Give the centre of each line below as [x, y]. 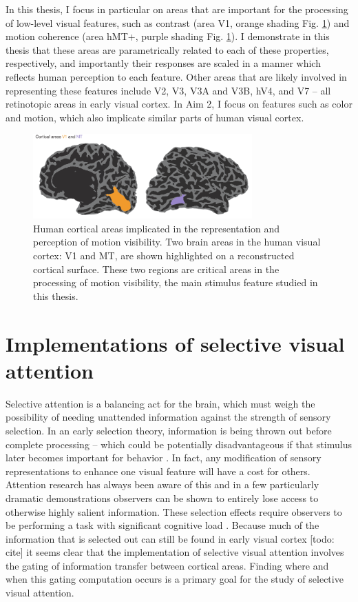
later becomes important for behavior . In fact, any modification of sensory [164, 458]
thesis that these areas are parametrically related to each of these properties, [167, 49]
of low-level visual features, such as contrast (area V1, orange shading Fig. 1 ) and [178, 22]
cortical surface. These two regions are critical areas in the [156, 269]
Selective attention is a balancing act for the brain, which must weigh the [160, 403]
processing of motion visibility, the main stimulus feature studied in [176, 282]
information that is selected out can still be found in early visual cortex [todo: [170, 538]
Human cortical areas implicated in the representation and [157, 228]
